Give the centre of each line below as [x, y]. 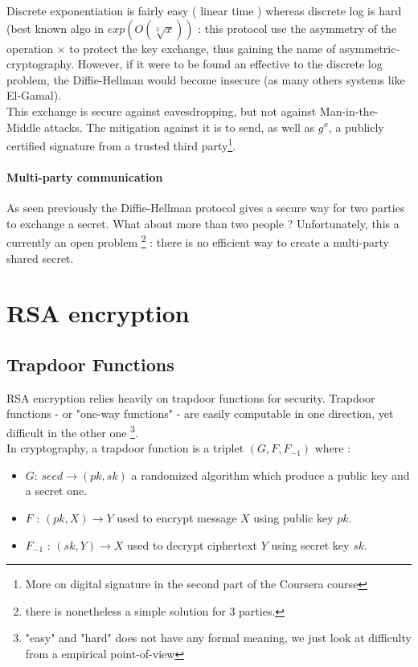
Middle [24, 127]
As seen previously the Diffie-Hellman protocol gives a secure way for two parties [206, 208]
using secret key [310, 544]
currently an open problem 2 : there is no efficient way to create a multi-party [198, 241]
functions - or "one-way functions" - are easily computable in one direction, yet [200, 413]
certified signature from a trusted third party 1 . [121, 144]
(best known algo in [55, 28]
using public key [293, 518]
